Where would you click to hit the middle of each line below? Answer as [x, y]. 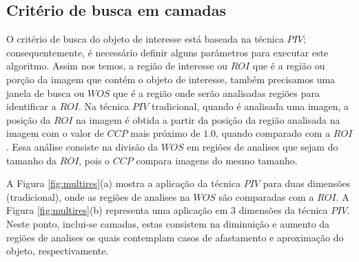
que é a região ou [289, 66]
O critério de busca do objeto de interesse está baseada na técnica [145, 39]
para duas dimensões [307, 183]
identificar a [31, 106]
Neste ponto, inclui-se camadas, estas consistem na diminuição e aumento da [168, 223]
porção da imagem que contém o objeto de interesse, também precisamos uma [171, 79]
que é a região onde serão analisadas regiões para [216, 92]
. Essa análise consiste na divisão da [82, 146]
